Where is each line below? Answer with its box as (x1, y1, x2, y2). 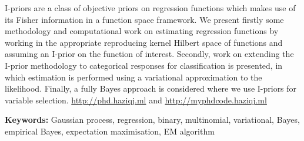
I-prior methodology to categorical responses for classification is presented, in (5, 59, 283, 71)
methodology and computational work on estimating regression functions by (5, 25, 279, 37)
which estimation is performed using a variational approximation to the (5, 70, 262, 83)
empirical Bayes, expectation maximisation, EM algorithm (5, 125, 215, 137)
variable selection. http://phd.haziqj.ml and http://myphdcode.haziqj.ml (5, 93, 267, 106)
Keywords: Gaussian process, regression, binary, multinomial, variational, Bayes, (5, 113, 300, 126)
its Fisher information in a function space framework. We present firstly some (5, 13, 284, 25)
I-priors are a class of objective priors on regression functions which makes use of (5, 2, 296, 14)
